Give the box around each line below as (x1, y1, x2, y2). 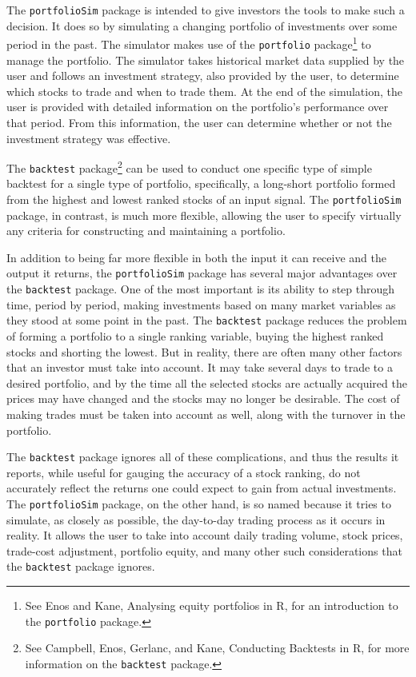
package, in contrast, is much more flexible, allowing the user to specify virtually (6, 206, 402, 223)
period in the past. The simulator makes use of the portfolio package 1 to (6, 34, 371, 52)
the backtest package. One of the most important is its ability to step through (6, 281, 395, 297)
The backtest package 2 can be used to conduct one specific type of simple (6, 157, 372, 176)
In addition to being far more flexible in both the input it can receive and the (6, 249, 386, 265)
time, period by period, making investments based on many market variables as (6, 296, 396, 313)
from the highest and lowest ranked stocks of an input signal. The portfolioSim (6, 191, 402, 208)
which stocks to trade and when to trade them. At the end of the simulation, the (6, 82, 402, 99)
